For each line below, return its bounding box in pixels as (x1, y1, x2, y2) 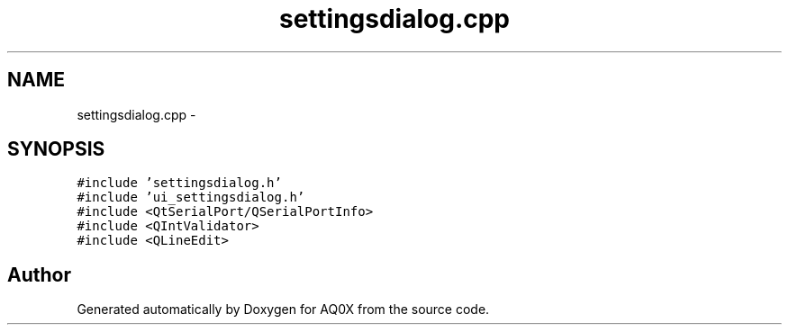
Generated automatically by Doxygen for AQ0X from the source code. (77, 301, 490, 318)
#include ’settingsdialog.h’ (77, 175, 282, 191)
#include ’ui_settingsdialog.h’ (77, 190, 305, 205)
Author (7, 263, 71, 286)
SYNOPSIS (7, 138, 105, 161)
